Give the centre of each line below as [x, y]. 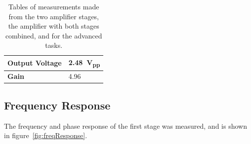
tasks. [54, 45]
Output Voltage [35, 63]
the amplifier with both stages [54, 26]
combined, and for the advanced [54, 35]
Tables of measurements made [54, 6]
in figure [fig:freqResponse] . [46, 135]
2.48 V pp [84, 63]
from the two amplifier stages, [54, 16]
